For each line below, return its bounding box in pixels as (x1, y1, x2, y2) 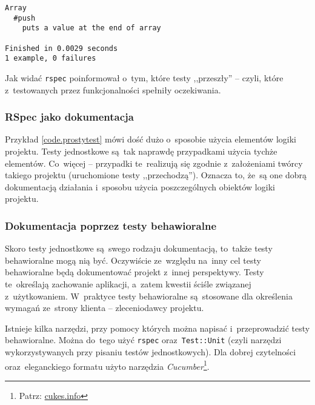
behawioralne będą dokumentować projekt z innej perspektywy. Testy (5, 266, 264, 278)
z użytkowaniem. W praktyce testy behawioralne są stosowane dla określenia (5, 289, 293, 302)
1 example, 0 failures (5, 54, 96, 63)
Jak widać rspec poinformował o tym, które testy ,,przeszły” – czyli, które (5, 71, 283, 84)
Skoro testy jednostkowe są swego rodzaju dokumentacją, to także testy (5, 242, 273, 255)
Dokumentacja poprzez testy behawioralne (5, 218, 217, 233)
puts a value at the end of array (22, 24, 161, 33)
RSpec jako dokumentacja (5, 109, 134, 124)
